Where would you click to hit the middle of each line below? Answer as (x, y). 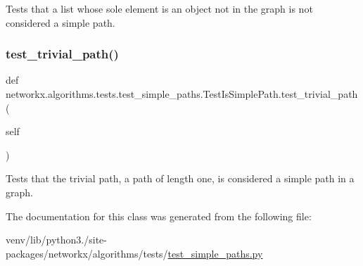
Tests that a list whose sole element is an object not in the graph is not (159, 8)
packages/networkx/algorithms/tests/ (87, 253)
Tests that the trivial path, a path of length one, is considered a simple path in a (180, 178)
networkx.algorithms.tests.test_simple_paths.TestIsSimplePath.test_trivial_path (182, 94)
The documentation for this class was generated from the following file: (159, 216)
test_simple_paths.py (215, 253)
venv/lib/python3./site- (56, 240)
